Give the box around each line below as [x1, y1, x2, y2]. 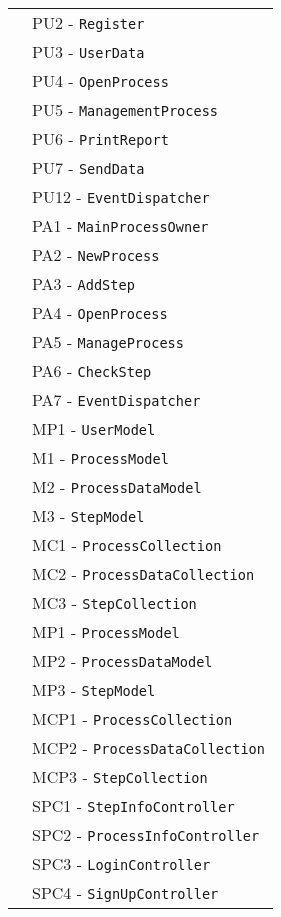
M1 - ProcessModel [32, 446, 169, 469]
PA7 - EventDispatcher [32, 388, 201, 411]
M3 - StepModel [32, 504, 145, 527]
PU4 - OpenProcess [32, 69, 169, 92]
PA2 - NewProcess [32, 243, 160, 266]
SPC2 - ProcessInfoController [32, 823, 260, 846]
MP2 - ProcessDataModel [32, 649, 213, 672]
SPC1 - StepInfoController [32, 794, 235, 817]
